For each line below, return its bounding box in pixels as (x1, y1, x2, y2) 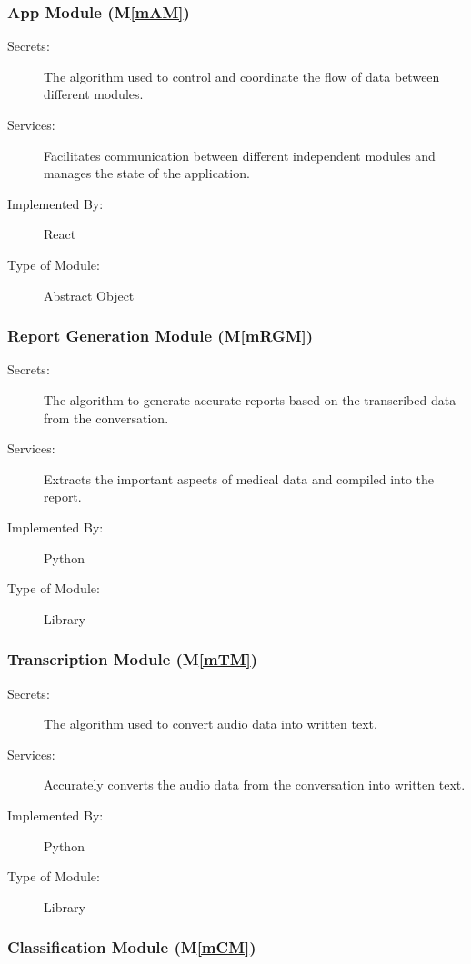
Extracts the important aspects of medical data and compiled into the (44, 469, 435, 488)
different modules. (44, 84, 144, 104)
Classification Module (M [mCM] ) (7, 936, 256, 959)
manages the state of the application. (44, 164, 250, 183)
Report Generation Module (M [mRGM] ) (7, 324, 314, 347)
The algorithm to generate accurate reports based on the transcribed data (44, 390, 456, 409)
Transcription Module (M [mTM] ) (7, 648, 258, 671)
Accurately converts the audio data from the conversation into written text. (44, 775, 466, 794)
